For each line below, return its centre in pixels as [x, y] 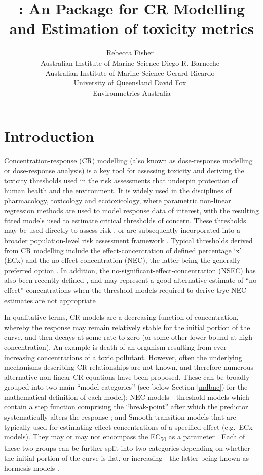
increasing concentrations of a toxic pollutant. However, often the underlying [123, 357]
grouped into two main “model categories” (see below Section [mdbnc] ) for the [126, 387]
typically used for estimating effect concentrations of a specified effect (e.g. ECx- [130, 426]
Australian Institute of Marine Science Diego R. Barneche [130, 62]
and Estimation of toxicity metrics [132, 28]
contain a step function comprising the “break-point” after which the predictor [126, 407]
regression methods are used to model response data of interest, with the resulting [131, 210]
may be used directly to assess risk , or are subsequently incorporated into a [122, 230]
